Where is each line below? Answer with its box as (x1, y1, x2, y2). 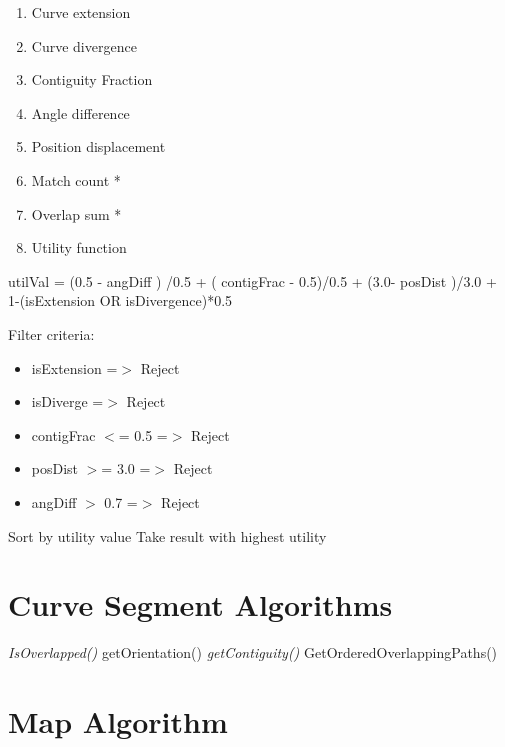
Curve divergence (31, 35, 137, 56)
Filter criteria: (8, 323, 95, 344)
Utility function (31, 237, 127, 258)
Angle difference (31, 102, 130, 123)
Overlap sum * (31, 203, 122, 224)
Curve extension (31, 2, 131, 22)
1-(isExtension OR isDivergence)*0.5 (8, 290, 233, 311)
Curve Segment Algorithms (8, 584, 393, 625)
